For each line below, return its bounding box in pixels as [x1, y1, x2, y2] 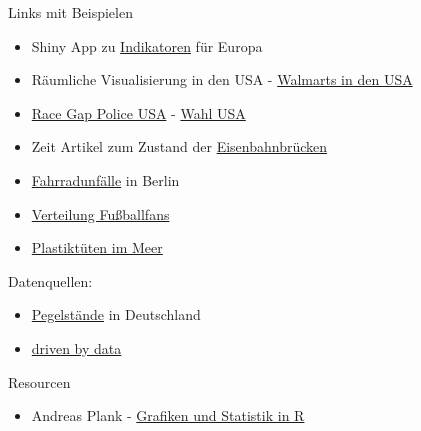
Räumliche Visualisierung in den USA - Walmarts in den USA [31, 69, 413, 90]
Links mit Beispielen [8, 2, 133, 22]
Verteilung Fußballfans [31, 203, 170, 224]
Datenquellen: [8, 270, 93, 291]
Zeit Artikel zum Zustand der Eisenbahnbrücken [31, 136, 328, 157]
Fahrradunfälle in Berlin [31, 169, 180, 190]
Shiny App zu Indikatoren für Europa [31, 35, 263, 56]
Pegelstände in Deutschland [31, 304, 201, 325]
